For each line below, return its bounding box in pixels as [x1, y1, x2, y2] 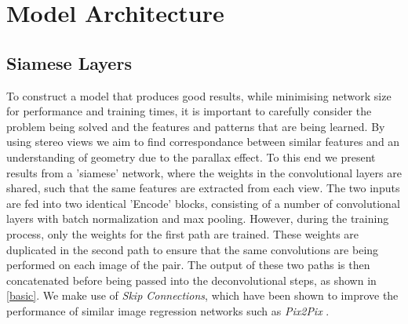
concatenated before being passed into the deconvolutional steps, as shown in [6, 271, 377, 288]
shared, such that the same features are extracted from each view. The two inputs [6, 180, 400, 196]
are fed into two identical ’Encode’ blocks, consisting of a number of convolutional [6, 195, 400, 211]
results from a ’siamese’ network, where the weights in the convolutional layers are [6, 164, 402, 180]
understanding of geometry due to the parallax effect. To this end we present [6, 148, 376, 165]
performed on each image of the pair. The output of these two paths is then [6, 257, 370, 273]
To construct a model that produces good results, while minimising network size [6, 87, 392, 104]
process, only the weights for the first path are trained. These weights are [6, 225, 359, 242]
